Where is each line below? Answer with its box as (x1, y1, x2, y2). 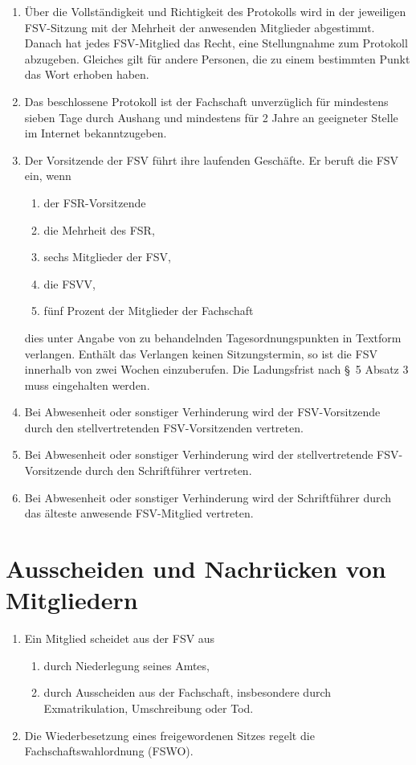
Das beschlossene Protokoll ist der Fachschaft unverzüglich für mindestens (24, 92, 389, 109)
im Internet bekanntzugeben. (24, 125, 167, 141)
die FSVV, (43, 275, 96, 292)
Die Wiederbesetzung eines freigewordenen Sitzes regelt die (24, 726, 315, 743)
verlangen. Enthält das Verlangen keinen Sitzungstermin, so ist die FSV (24, 345, 377, 362)
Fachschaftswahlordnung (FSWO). (24, 742, 194, 759)
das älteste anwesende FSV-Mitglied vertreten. (24, 505, 254, 522)
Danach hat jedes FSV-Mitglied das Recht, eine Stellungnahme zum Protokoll (24, 35, 408, 51)
